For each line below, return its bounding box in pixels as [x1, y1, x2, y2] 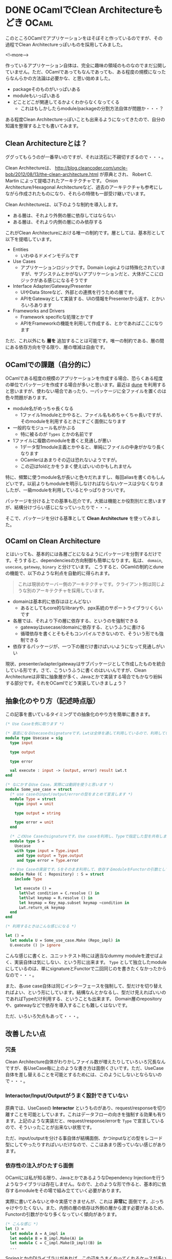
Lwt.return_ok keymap [18, 905, 66, 910]
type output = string [14, 810, 60, 816]
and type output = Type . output [16, 853, 83, 858]
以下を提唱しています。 [5, 236, 55, 242]
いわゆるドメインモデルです [20, 252, 79, 258]
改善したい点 [5, 1029, 46, 1038]
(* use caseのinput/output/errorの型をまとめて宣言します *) [10, 791, 133, 797]
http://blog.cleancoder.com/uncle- [54, 164, 128, 171]
